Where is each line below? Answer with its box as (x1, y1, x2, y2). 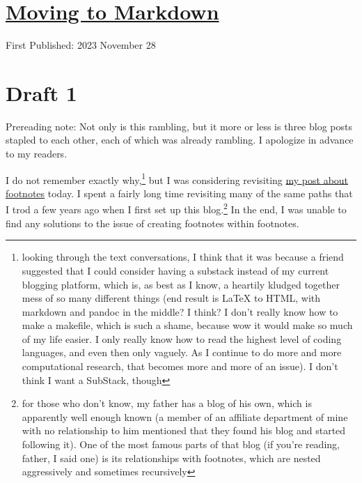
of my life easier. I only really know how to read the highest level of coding (22, 331, 342, 346)
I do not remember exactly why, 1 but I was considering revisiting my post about (6, 170, 349, 187)
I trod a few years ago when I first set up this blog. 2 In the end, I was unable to (6, 200, 347, 217)
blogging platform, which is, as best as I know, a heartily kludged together (22, 277, 340, 291)
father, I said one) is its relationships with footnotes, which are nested (22, 450, 321, 465)
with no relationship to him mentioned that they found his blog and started (22, 423, 346, 438)
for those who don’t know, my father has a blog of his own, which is (22, 396, 312, 411)
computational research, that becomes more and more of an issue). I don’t (22, 359, 338, 374)
